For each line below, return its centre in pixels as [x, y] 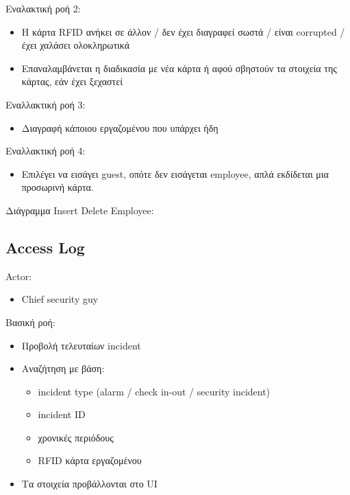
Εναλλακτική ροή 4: [46, 151]
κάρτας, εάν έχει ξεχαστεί [72, 81]
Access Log [45, 247]
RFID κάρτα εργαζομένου [90, 460]
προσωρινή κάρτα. [58, 187]
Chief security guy [60, 299]
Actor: [19, 276]
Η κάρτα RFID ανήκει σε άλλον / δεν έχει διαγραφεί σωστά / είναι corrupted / [183, 31]
